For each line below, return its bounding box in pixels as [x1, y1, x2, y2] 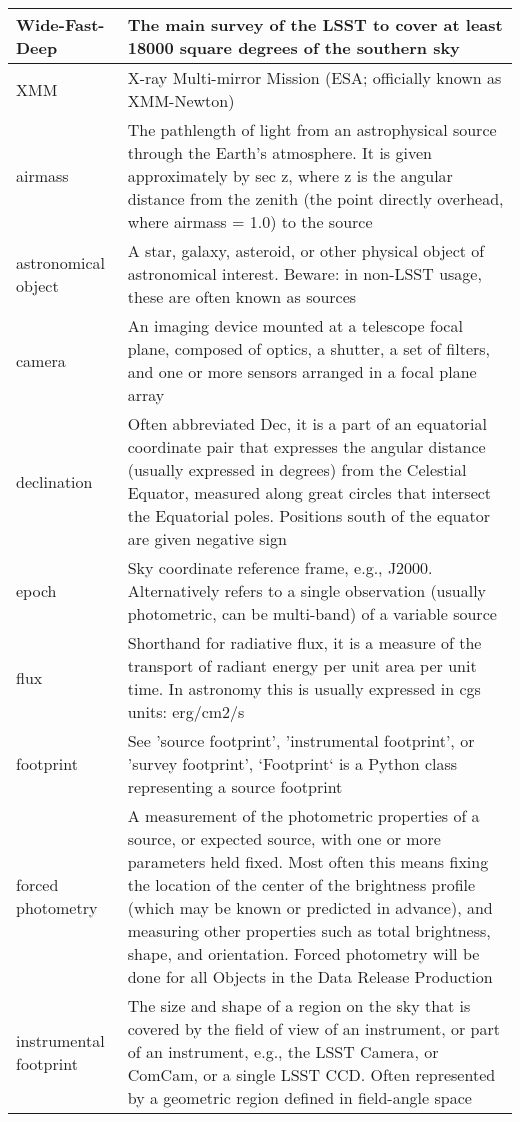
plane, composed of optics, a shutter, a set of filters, [127, 337, 491, 360]
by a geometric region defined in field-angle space [127, 1086, 472, 1109]
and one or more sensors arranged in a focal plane [127, 360, 477, 383]
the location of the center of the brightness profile [127, 873, 476, 896]
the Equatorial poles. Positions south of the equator [127, 504, 490, 527]
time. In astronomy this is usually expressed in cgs [127, 677, 481, 700]
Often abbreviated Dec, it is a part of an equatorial [127, 412, 487, 435]
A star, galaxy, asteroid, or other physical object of [127, 239, 485, 262]
